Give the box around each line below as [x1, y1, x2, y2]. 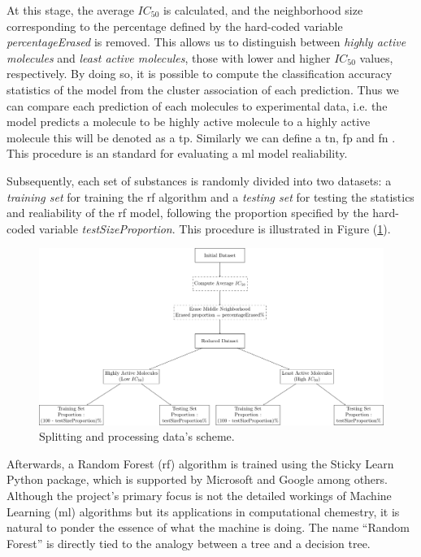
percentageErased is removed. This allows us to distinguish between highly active [7, 33, 406, 50]
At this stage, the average [7, 2, 134, 18]
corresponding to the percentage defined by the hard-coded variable [7, 17, 343, 34]
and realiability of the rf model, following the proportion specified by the [7, 204, 369, 221]
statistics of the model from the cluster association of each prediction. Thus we [7, 81, 399, 98]
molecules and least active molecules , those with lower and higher [7, 49, 331, 66]
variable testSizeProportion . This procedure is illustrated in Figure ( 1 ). [39, 220, 391, 237]
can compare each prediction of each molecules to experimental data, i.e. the [7, 97, 388, 114]
